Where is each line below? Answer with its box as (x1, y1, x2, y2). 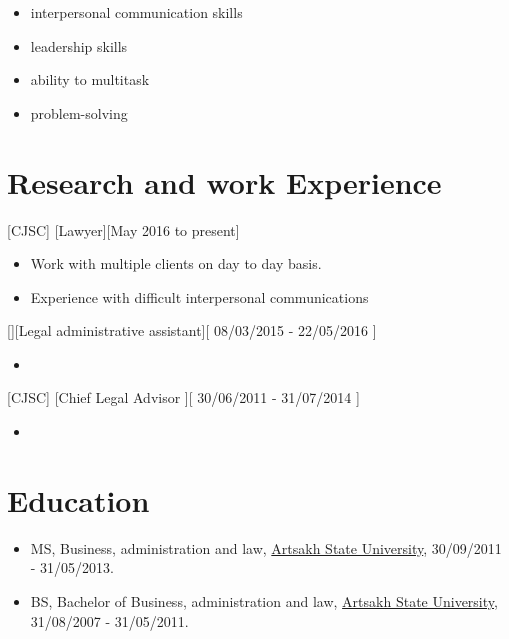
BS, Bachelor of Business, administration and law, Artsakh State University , (30, 590, 498, 611)
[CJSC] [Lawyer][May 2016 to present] (7, 219, 240, 240)
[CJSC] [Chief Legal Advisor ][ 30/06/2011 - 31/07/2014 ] (7, 387, 360, 408)
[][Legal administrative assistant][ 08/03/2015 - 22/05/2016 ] (7, 320, 377, 341)
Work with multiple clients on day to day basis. (30, 253, 322, 274)
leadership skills (30, 35, 128, 56)
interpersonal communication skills (30, 2, 243, 22)
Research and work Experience (7, 161, 442, 202)
